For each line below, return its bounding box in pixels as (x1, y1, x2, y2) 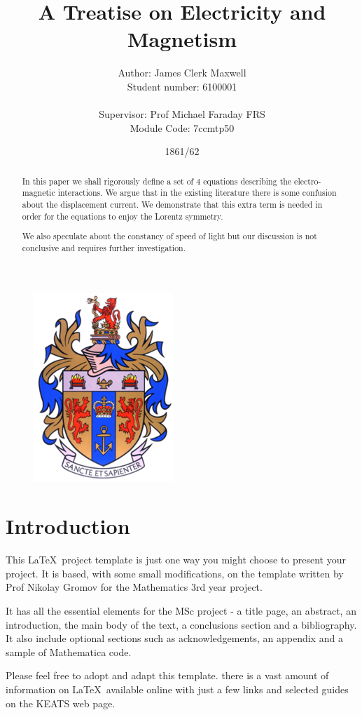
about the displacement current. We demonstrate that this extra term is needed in (22, 198, 323, 210)
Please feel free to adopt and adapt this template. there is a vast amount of (6, 668, 329, 683)
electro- (294, 175, 321, 187)
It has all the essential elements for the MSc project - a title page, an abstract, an (6, 603, 356, 617)
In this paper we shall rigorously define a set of (22, 175, 194, 187)
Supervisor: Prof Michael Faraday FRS (99, 107, 265, 121)
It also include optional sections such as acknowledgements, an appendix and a (6, 631, 343, 646)
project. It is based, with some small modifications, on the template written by (6, 566, 344, 580)
